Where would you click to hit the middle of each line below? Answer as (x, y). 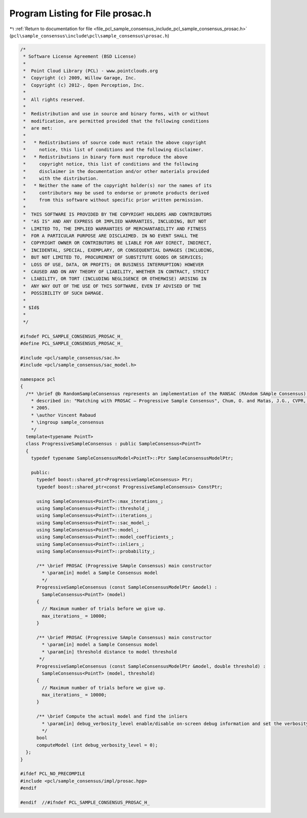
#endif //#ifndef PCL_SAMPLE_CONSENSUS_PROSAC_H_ (85, 802)
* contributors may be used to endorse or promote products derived (116, 193)
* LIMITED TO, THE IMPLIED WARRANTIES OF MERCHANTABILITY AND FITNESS (115, 229)
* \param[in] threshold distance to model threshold (109, 652)
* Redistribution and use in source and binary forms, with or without (116, 114)
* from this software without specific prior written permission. (114, 200)
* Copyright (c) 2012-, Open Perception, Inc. (84, 85)
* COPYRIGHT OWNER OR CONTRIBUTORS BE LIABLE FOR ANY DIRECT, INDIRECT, (118, 243)
